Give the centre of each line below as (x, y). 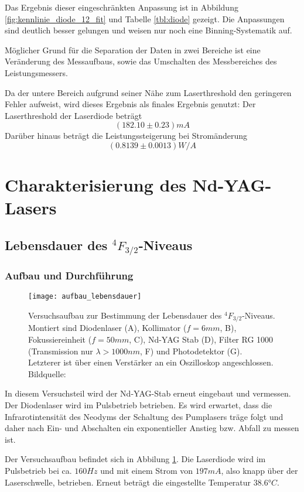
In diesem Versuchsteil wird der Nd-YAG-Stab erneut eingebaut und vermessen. (148, 393)
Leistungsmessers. (36, 72)
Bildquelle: (47, 373)
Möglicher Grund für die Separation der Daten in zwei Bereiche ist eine (133, 49)
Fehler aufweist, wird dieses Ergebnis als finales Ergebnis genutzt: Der (130, 104)
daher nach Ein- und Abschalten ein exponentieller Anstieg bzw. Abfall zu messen (152, 428)
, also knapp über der (259, 470)
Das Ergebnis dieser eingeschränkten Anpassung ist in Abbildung (122, 7)
